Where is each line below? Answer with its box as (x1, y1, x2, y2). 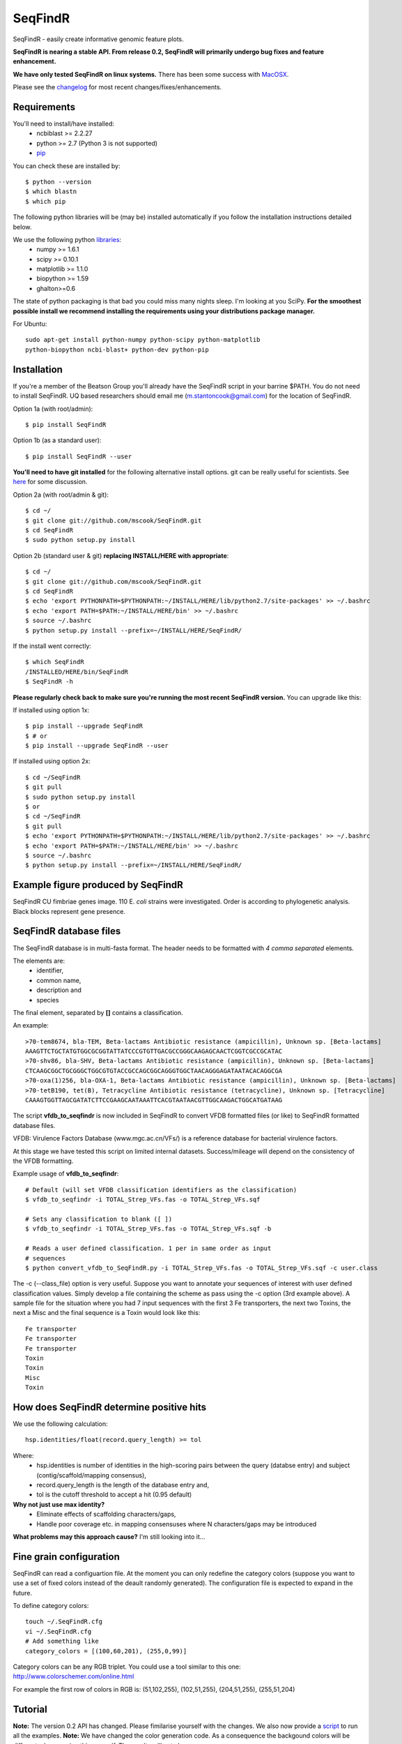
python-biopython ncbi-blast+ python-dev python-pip (25, 345, 209, 354)
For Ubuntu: (13, 320, 47, 328)
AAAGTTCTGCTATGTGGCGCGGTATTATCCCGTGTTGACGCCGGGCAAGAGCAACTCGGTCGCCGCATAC (25, 1047, 283, 1055)
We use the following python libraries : (13, 235, 122, 243)
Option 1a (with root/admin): (13, 405, 93, 413)
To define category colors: (13, 1602, 89, 1610)
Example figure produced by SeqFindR (13, 879, 184, 891)
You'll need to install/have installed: (13, 119, 115, 128)
